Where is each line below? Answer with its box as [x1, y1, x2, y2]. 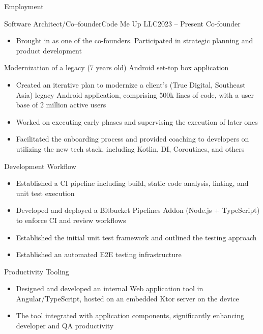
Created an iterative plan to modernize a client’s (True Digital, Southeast [16, 79, 246, 90]
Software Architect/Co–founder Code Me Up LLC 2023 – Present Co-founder [4, 18, 241, 29]
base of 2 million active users [16, 99, 106, 110]
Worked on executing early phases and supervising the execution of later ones [16, 116, 258, 127]
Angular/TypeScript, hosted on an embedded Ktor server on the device [16, 293, 239, 303]
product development [16, 45, 82, 55]
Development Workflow [4, 160, 76, 171]
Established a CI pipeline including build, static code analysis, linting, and [16, 178, 249, 188]
